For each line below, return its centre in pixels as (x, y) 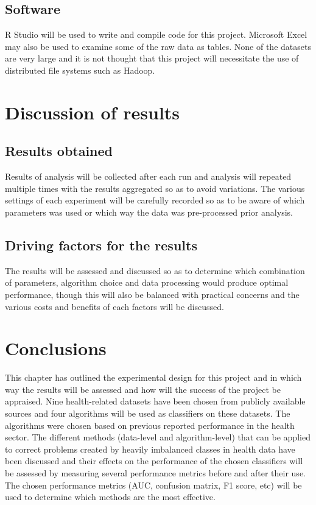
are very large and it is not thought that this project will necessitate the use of (152, 58)
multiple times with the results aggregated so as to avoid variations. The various (155, 188)
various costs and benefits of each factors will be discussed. (114, 306)
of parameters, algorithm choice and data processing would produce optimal (147, 282)
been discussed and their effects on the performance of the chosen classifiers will (154, 461)
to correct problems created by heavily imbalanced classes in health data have (150, 449)
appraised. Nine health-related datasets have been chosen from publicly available (155, 401)
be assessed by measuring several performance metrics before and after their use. (155, 472)
